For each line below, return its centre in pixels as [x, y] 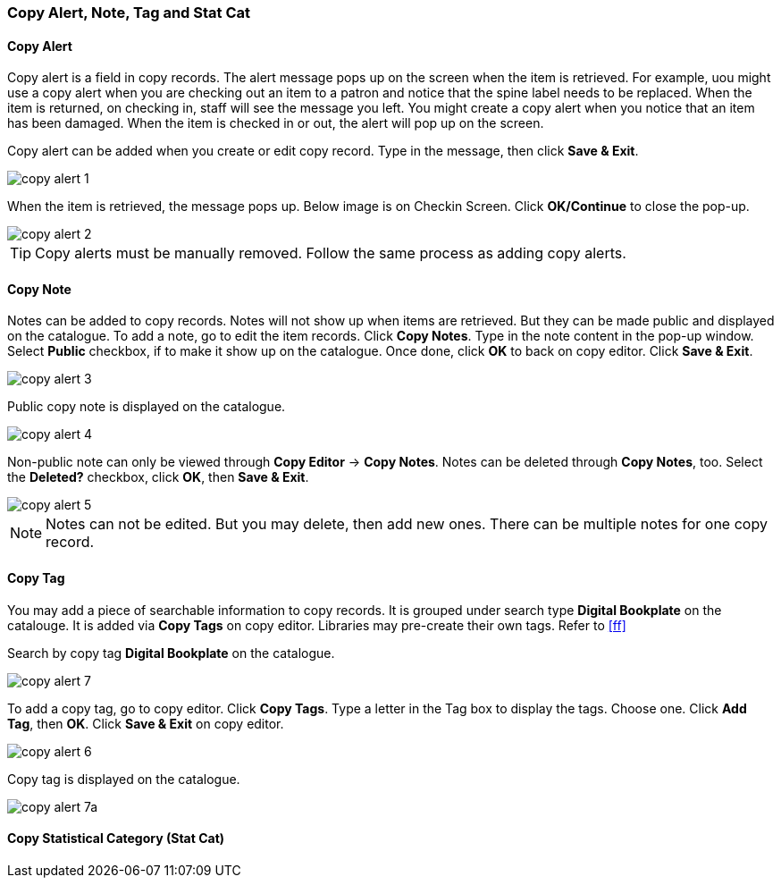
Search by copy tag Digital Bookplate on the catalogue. [171, 653]
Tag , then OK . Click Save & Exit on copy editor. [146, 723]
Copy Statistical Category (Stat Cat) [116, 839]
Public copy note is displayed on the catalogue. [147, 407]
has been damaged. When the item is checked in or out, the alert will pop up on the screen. [276, 123]
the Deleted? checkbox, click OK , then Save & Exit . [158, 477]
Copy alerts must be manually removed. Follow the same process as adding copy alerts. [331, 253]
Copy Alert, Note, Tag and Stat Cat [129, 13]
